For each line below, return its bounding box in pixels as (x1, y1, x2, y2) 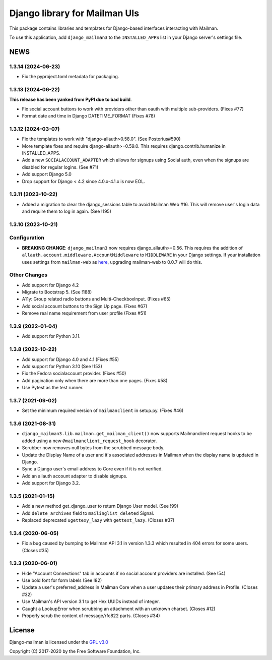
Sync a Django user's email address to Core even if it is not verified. (22, 466, 163, 472)
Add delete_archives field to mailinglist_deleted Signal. (22, 510, 155, 516)
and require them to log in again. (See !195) (22, 208, 112, 214)
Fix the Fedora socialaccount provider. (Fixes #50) (22, 371, 126, 377)
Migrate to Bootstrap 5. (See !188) (22, 289, 92, 295)
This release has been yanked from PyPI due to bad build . (9, 96, 132, 103)
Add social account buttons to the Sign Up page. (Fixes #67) (22, 303, 148, 309)
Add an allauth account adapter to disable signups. (22, 473, 128, 479)
